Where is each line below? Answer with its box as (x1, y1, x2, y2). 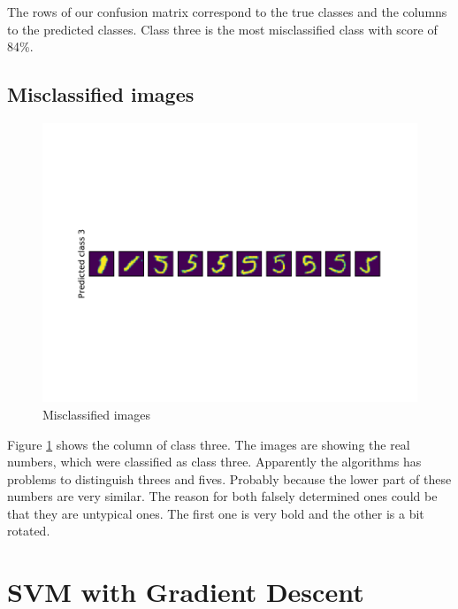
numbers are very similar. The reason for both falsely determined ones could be (7, 487, 438, 505)
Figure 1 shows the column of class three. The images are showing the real (7, 435, 410, 453)
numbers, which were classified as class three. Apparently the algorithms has (7, 452, 422, 471)
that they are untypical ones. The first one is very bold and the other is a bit (7, 504, 424, 522)
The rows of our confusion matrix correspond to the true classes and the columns (7, 3, 447, 20)
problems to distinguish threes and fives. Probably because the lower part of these (7, 469, 452, 488)
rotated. (7, 521, 50, 540)
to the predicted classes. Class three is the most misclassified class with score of (7, 19, 438, 38)
